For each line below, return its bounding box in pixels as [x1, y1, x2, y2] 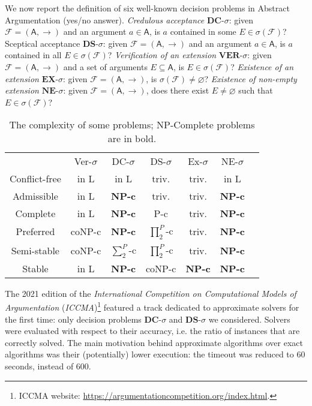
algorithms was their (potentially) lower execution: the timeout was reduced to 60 [5, 348, 305, 360]
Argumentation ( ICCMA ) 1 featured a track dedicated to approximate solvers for [5, 299, 299, 313]
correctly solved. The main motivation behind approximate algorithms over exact [5, 336, 303, 348]
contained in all [5, 49, 62, 61]
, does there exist [146, 84, 209, 97]
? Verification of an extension [107, 49, 217, 61]
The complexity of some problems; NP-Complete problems [9, 118, 255, 132]
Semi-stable [11, 243, 59, 257]
